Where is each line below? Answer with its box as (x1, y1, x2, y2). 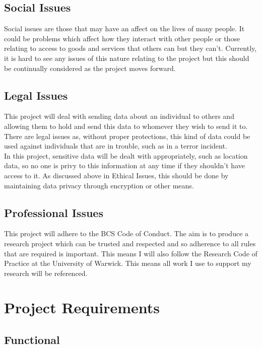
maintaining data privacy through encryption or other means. (4, 180, 194, 190)
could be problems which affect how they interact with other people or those (4, 33, 240, 43)
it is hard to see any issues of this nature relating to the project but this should (4, 52, 249, 63)
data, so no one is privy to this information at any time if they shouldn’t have (4, 160, 245, 171)
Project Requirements (4, 297, 160, 318)
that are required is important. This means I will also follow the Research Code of (4, 248, 257, 258)
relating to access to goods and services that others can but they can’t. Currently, (4, 43, 257, 53)
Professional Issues (4, 204, 103, 220)
